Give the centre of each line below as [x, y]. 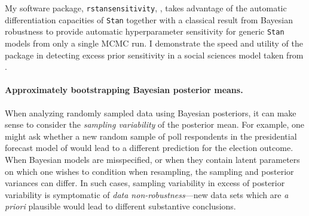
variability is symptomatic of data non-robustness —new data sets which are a [147, 194]
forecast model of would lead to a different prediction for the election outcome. [149, 148]
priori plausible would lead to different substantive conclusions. [120, 206]
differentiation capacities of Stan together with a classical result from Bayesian [149, 19]
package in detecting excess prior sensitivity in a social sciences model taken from [154, 55]
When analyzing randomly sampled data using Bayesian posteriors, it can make [151, 112]
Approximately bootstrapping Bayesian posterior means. [124, 90]
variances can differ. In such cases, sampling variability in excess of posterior [145, 183]
